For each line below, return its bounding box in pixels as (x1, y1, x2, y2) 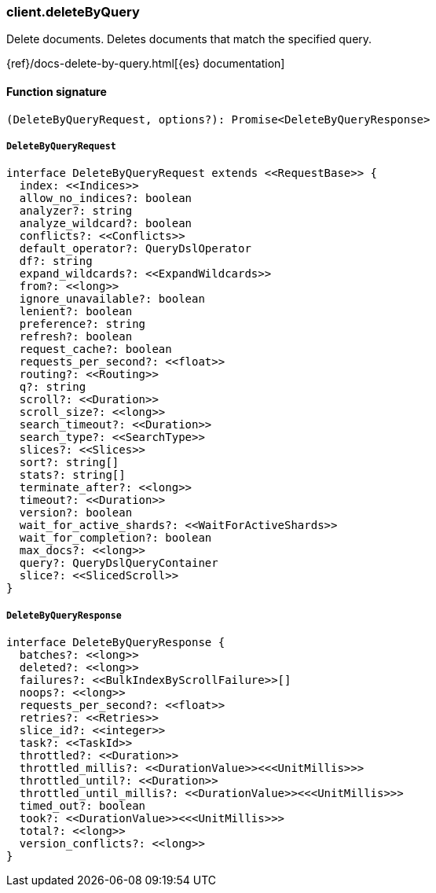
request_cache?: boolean (19, 343, 172, 356)
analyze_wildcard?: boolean (19, 217, 192, 230)
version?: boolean (19, 506, 133, 520)
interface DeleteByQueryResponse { (6, 636, 225, 649)
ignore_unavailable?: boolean (19, 292, 205, 306)
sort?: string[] (19, 456, 119, 469)
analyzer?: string (19, 204, 133, 218)
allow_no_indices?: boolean (19, 192, 192, 205)
